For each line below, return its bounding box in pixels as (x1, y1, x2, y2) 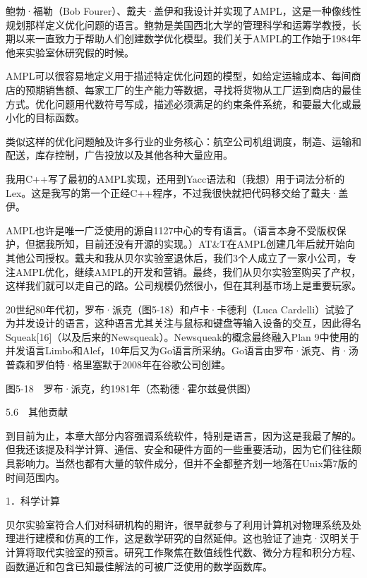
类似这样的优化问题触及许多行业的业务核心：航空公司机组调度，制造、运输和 (6, 133, 361, 148)
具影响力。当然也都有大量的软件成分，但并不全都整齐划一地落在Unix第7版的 (6, 456, 358, 471)
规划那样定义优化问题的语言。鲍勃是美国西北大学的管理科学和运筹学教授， (6, 17, 351, 32)
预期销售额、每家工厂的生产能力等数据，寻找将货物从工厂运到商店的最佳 (25, 82, 361, 97)
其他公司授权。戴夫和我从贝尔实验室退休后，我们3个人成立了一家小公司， (6, 250, 347, 265)
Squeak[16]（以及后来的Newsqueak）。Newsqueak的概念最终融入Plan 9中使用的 (6, 329, 359, 344)
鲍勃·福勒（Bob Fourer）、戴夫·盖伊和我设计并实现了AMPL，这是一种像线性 (6, 4, 361, 18)
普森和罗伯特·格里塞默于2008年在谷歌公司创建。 (6, 357, 231, 372)
